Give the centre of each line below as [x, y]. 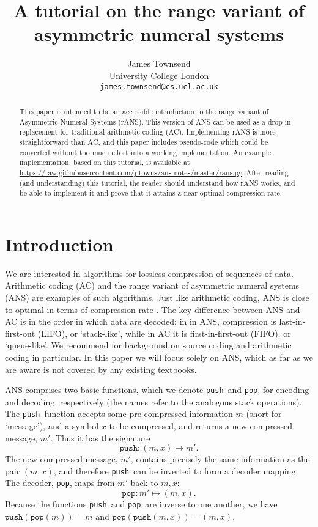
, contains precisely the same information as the [220, 459]
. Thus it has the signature [100, 437]
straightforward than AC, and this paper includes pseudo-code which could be [144, 142]
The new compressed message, [61, 459]
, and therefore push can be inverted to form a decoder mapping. [176, 470]
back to [144, 483]
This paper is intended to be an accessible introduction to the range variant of [144, 111]
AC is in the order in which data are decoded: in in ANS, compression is [141, 321]
